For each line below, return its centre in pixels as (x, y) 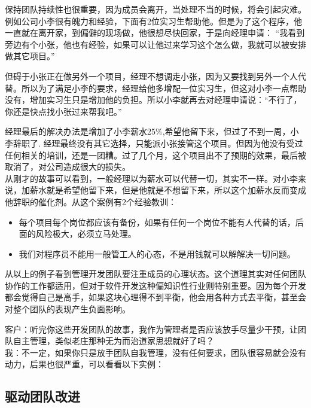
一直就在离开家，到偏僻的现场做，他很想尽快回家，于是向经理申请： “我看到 (155, 33)
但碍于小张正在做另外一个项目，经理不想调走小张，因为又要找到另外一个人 (151, 76)
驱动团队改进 (42, 396)
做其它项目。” (30, 56)
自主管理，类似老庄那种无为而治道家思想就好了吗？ (113, 341)
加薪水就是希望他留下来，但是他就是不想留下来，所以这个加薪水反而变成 (164, 190)
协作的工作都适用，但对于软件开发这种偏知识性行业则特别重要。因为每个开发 (155, 285)
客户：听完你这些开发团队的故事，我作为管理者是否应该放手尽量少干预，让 (151, 329)
